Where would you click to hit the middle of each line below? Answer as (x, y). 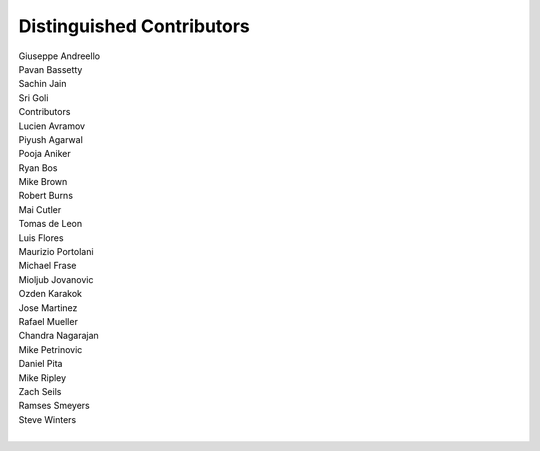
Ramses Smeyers (54, 406)
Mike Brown (43, 182)
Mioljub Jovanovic (56, 279)
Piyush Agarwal (51, 139)
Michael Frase (47, 266)
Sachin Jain (42, 84)
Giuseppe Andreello (59, 56)
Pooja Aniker (44, 154)
